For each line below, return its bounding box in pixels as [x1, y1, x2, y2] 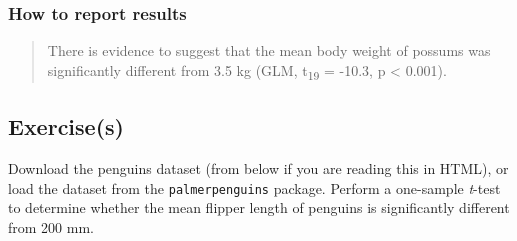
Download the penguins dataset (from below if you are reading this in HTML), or [8, 158, 509, 179]
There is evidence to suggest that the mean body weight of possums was [47, 40, 491, 61]
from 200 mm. [8, 216, 94, 237]
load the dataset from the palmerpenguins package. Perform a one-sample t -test [8, 177, 501, 198]
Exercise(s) [8, 111, 124, 142]
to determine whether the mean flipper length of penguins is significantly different [8, 197, 510, 218]
